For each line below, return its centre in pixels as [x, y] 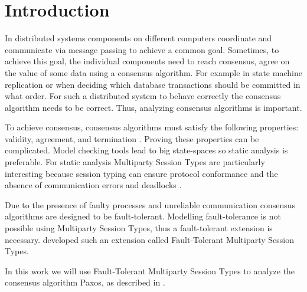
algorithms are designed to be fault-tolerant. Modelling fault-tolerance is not [143, 216]
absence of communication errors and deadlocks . [93, 185]
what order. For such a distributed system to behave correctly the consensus [143, 96]
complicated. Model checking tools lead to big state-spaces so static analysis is [146, 150]
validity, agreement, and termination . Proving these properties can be [132, 138]
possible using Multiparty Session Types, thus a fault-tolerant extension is [139, 228]
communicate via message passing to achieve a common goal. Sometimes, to [142, 49]
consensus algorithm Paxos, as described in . [85, 282]
